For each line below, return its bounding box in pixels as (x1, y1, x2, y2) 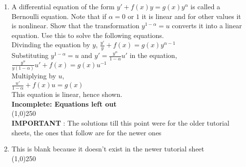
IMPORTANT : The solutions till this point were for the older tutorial (11, 117, 229, 128)
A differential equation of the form (11, 1, 115, 11)
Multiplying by (11, 71, 56, 81)
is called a (190, 1, 221, 11)
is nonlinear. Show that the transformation (11, 20, 140, 31)
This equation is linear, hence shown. (11, 89, 123, 99)
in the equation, (129, 50, 177, 60)
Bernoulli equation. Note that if (11, 11, 106, 21)
